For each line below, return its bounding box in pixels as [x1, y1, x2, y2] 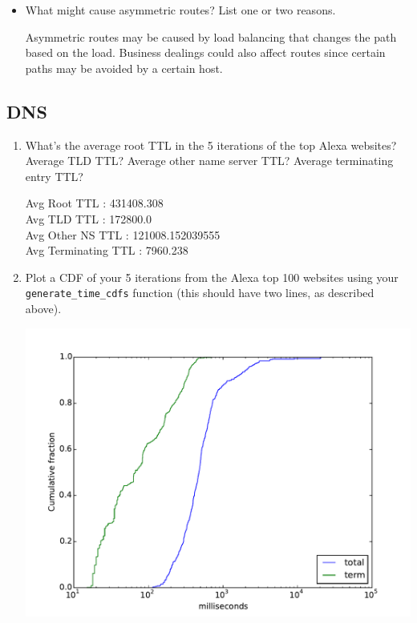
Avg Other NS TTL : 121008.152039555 [25, 226, 221, 243]
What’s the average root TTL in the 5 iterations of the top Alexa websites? [25, 136, 397, 153]
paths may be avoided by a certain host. [25, 59, 223, 76]
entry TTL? [25, 167, 83, 184]
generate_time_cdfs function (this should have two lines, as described [25, 284, 374, 301]
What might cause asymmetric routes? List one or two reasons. [25, 2, 336, 18]
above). [25, 299, 62, 316]
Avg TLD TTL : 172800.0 [25, 210, 152, 227]
